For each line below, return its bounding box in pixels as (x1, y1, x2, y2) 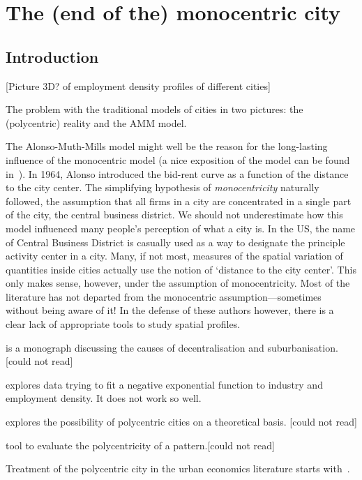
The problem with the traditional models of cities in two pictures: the (6, 102, 303, 117)
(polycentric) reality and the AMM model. (6, 115, 187, 130)
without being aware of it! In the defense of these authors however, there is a (6, 303, 334, 317)
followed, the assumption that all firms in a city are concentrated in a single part (6, 193, 352, 208)
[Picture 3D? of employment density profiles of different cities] (6, 78, 271, 93)
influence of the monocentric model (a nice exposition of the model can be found (6, 152, 350, 167)
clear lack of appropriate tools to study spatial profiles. (6, 317, 241, 331)
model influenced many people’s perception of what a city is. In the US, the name (6, 220, 356, 235)
